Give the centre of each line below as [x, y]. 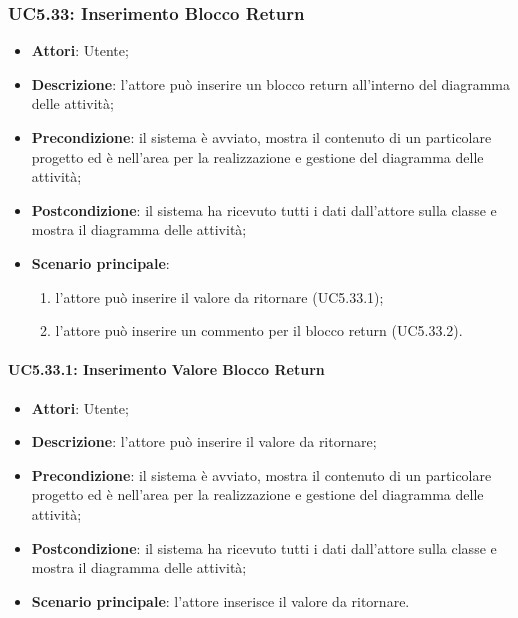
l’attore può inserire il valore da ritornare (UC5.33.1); [219, 296]
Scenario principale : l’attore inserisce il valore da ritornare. [220, 600]
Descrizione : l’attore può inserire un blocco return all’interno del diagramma [270, 83]
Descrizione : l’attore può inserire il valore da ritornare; [204, 441]
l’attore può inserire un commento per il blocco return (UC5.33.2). [259, 330]
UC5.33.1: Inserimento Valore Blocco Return [166, 369]
